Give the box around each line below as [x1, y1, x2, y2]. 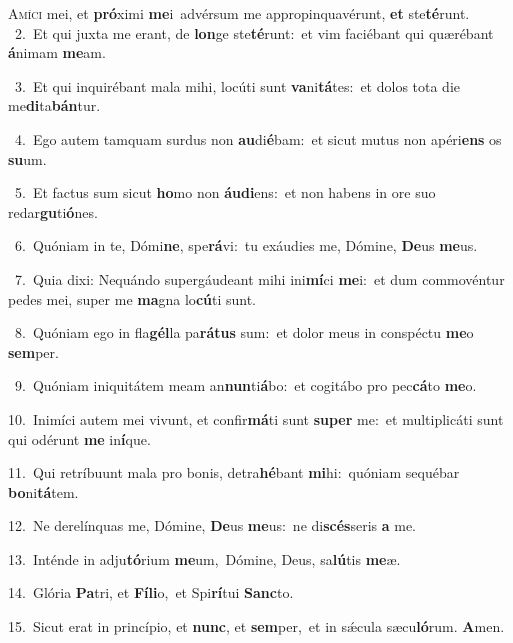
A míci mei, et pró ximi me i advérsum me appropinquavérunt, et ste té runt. [8, 3, 470, 23]
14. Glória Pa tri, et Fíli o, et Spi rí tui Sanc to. [8, 582, 294, 603]
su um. [8, 148, 47, 169]
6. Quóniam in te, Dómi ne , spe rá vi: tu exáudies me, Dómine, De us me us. [14, 235, 478, 256]
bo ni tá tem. [8, 481, 79, 502]
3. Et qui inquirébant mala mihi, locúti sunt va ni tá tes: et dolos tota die [14, 75, 461, 96]
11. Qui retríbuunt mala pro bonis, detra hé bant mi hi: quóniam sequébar [8, 462, 460, 483]
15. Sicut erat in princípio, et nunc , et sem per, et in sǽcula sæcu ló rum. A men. [8, 616, 505, 637]
